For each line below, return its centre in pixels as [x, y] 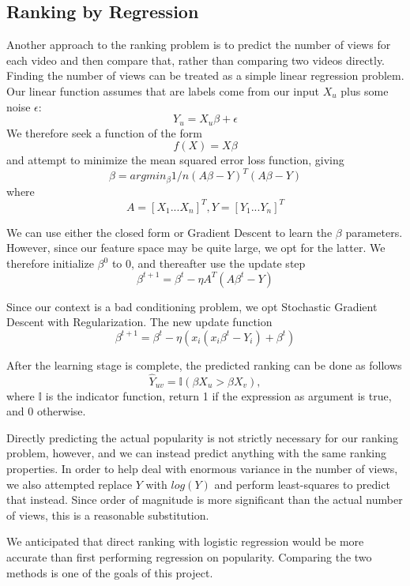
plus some [365, 90]
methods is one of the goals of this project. [110, 572]
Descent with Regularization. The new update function [139, 322]
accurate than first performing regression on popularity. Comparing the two [189, 556]
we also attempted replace [70, 484]
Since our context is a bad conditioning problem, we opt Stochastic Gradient [192, 306]
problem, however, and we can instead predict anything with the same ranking [196, 453]
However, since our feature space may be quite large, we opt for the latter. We [196, 248]
